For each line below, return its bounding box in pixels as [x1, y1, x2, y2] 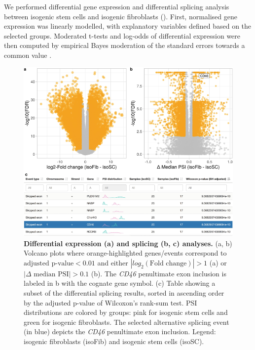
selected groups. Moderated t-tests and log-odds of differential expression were [4, 30, 241, 41]
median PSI [34, 270, 69, 278]
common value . [4, 49, 52, 60]
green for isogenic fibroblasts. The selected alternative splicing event [24, 316, 229, 327]
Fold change [149, 260, 187, 267]
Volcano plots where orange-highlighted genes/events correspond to [24, 248, 227, 258]
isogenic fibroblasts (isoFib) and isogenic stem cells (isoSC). [24, 336, 204, 346]
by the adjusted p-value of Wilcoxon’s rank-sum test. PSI [24, 297, 197, 307]
